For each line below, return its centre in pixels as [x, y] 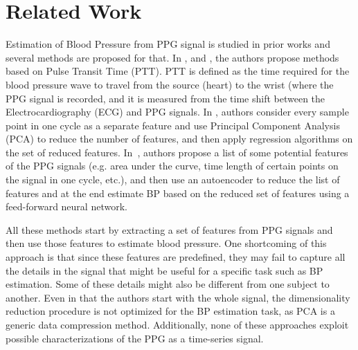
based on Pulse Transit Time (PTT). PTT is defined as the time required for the [178, 71]
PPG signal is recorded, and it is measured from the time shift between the [165, 98]
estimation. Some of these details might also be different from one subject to [168, 284]
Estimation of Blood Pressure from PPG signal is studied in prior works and [168, 44]
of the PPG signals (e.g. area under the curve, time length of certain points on [172, 166]
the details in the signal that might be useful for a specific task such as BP [164, 270]
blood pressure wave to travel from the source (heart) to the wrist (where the [170, 84]
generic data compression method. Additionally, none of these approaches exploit [177, 324]
